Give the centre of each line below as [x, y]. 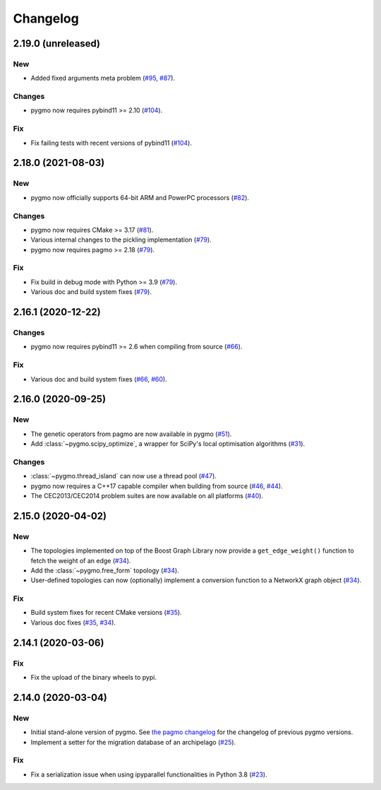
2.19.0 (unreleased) [56, 43]
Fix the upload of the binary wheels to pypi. [93, 677]
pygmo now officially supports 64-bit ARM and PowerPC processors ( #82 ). [140, 197]
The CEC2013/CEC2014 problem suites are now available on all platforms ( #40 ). [147, 495]
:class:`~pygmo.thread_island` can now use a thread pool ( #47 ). [123, 476]
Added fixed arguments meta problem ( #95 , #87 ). [103, 78]
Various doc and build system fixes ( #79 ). [91, 292]
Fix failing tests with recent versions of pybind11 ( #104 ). [111, 143]
